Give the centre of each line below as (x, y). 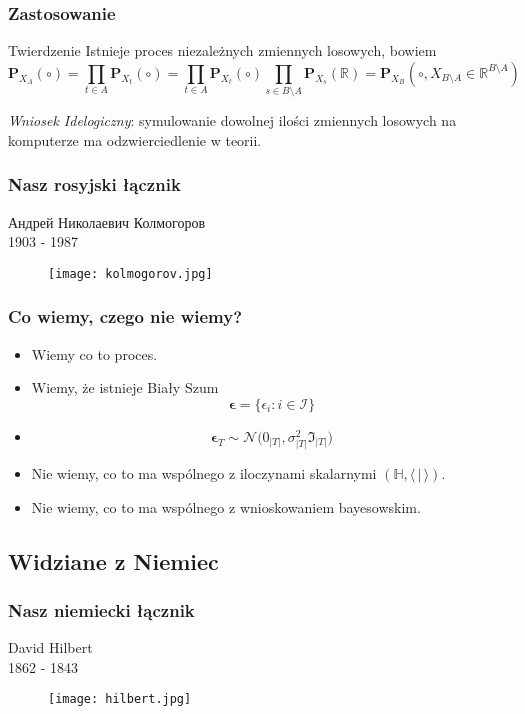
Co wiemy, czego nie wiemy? (125, 316)
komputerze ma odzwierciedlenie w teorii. (135, 139)
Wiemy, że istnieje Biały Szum (125, 387)
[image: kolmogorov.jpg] (130, 273)
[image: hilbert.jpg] (120, 699)
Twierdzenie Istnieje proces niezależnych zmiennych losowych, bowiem (222, 50)
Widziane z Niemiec (113, 560)
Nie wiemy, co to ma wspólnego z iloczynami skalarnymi (204, 472)
